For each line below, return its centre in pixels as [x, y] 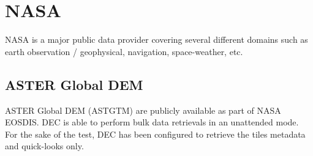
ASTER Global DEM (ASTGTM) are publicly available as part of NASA [143, 110]
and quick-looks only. [44, 146]
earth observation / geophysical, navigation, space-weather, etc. [124, 51]
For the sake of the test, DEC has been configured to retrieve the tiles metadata [155, 134]
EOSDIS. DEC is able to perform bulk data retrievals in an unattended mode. [152, 122]
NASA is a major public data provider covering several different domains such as [156, 39]
